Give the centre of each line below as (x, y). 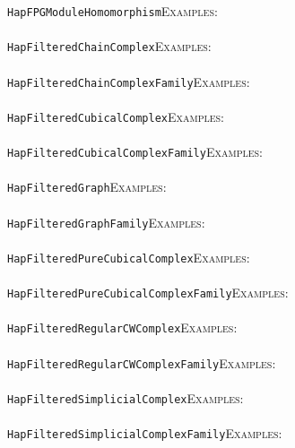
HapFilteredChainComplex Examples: (109, 46)
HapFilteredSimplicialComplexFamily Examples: (145, 433)
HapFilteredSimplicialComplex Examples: (126, 397)
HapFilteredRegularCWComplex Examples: (122, 327)
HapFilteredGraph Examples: (87, 187)
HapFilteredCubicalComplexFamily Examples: (135, 151)
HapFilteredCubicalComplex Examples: (116, 116)
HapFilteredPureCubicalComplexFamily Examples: (148, 292)
